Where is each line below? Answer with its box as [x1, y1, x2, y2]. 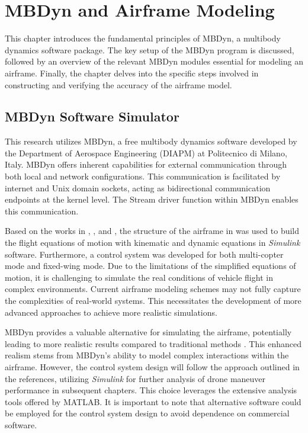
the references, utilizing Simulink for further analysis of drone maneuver [5, 372, 266, 384]
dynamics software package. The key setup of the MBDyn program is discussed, [5, 43, 294, 56]
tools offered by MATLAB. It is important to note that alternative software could [5, 395, 301, 408]
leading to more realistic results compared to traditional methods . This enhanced [5, 337, 302, 349]
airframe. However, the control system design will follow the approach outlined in [5, 360, 300, 373]
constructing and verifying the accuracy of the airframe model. [5, 78, 232, 91]
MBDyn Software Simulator [5, 107, 179, 126]
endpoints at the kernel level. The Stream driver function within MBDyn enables [5, 193, 299, 206]
